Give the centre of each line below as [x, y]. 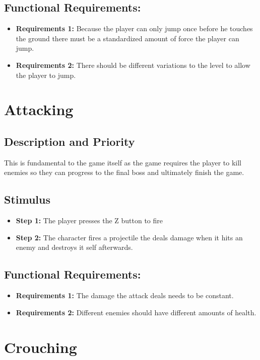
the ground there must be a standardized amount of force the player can [127, 38]
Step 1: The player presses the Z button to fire [89, 220]
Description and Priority [70, 141]
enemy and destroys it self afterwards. [74, 247]
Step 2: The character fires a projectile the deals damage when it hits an [129, 237]
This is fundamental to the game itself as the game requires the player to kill [123, 162]
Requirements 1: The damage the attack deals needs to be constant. [125, 295]
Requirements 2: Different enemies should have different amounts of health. [136, 312]
